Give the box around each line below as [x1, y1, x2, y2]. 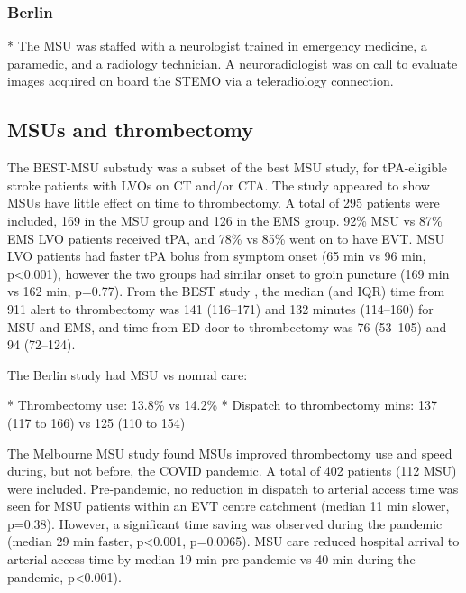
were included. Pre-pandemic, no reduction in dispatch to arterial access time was [7, 478, 459, 497]
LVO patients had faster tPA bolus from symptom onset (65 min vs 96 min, [7, 246, 426, 265]
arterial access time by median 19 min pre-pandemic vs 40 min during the [7, 550, 416, 569]
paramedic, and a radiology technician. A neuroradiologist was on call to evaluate [7, 53, 458, 72]
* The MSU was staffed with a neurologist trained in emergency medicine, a [7, 36, 427, 55]
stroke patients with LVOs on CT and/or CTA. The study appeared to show [7, 175, 430, 194]
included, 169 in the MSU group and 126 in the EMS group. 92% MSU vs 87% [7, 210, 443, 229]
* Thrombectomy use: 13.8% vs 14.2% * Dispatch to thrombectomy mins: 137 [7, 395, 437, 414]
